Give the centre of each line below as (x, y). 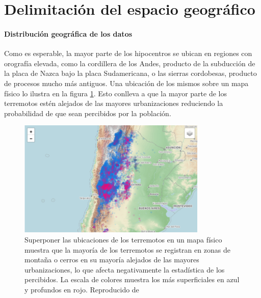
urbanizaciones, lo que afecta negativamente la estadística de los (125, 269)
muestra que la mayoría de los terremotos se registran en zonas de (127, 249)
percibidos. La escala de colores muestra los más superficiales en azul (132, 279)
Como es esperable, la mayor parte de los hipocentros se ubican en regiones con (128, 53)
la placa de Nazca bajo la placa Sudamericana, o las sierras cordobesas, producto (130, 73)
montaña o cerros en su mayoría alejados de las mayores (112, 260)
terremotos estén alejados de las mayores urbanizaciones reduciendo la (114, 103)
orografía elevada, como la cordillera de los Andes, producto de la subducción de (130, 63)
